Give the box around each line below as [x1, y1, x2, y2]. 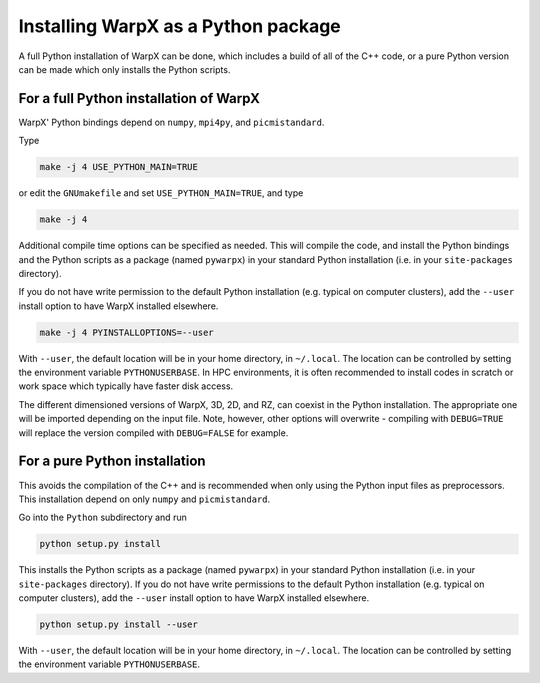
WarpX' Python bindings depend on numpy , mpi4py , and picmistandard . [18, 116, 325, 128]
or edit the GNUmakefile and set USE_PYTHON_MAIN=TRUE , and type [18, 187, 304, 199]
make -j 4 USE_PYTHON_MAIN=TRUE [39, 161, 199, 173]
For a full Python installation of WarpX [18, 90, 260, 107]
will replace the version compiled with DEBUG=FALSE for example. [18, 426, 289, 439]
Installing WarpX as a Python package [18, 15, 342, 37]
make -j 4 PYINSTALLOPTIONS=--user [39, 326, 214, 338]
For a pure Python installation [18, 453, 206, 470]
